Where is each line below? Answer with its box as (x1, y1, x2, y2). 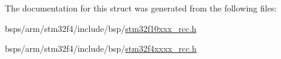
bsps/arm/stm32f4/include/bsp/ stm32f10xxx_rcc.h (5, 22, 197, 34)
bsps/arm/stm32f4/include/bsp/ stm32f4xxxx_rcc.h (5, 42, 197, 55)
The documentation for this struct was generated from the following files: (5, 2, 277, 14)
